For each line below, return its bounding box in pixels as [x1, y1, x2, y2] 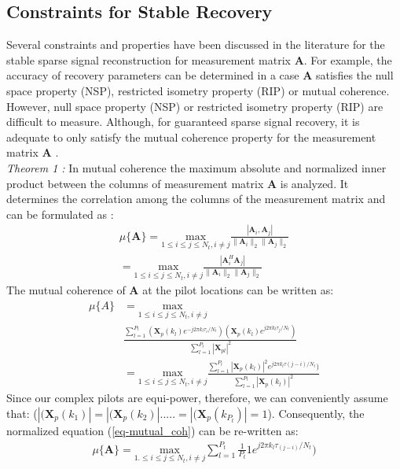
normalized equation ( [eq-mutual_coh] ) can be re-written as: [6, 422, 299, 438]
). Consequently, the [267, 404, 365, 421]
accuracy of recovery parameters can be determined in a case [6, 67, 299, 83]
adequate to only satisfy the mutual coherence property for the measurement [6, 128, 376, 145]
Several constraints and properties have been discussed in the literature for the [6, 36, 385, 53]
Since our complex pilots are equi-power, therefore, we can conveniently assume [6, 390, 388, 406]
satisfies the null [316, 67, 394, 83]
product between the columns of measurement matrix [6, 175, 264, 191]
